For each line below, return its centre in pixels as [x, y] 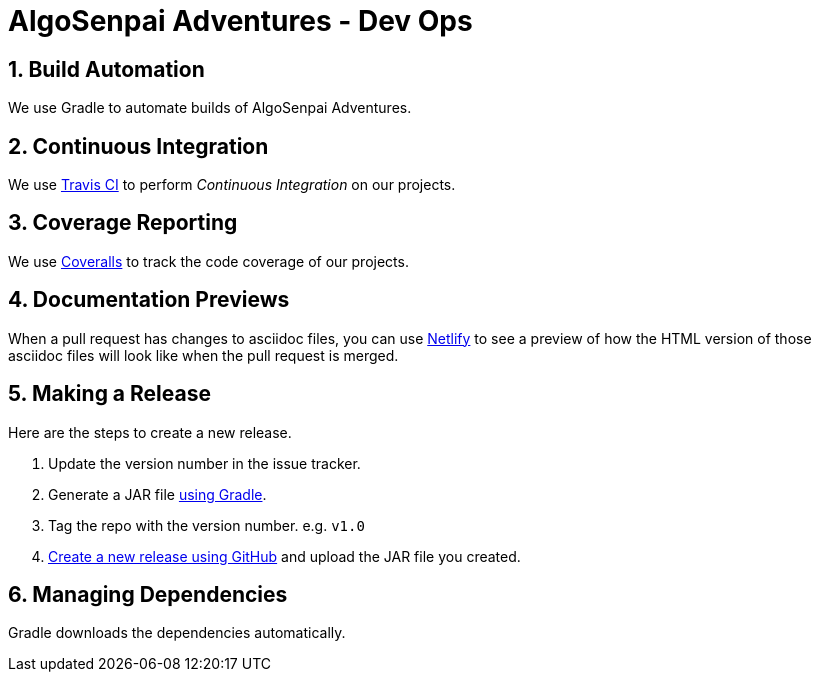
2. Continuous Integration [138, 146]
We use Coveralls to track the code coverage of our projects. [208, 261]
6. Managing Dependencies [148, 594]
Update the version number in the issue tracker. [204, 463]
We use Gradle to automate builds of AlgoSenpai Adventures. [210, 108]
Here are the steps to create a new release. [150, 432]
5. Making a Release [109, 394]
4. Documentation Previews [149, 300]
